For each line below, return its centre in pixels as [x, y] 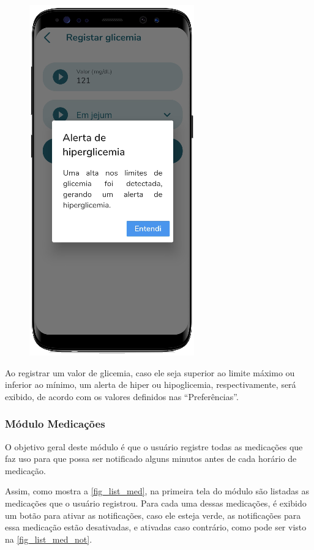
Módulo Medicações [55, 424]
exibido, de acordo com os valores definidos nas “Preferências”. [122, 396]
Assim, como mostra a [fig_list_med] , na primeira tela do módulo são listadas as [157, 491]
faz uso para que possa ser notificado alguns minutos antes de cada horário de [151, 459]
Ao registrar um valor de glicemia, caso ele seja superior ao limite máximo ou [150, 372]
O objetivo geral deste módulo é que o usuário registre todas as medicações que [154, 446]
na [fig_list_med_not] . [49, 539]
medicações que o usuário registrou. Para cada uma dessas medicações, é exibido [156, 503]
